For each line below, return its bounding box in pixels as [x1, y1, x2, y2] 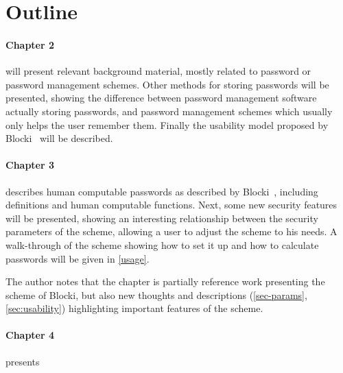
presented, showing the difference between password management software [5, 91, 317, 105]
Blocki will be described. [5, 131, 113, 145]
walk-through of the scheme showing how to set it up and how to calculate [5, 237, 319, 252]
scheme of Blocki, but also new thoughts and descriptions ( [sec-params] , [5, 287, 307, 302]
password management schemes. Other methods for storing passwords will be [5, 77, 329, 91]
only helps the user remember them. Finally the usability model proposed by [5, 117, 329, 132]
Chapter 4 [5, 328, 55, 342]
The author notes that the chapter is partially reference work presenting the [5, 274, 325, 289]
